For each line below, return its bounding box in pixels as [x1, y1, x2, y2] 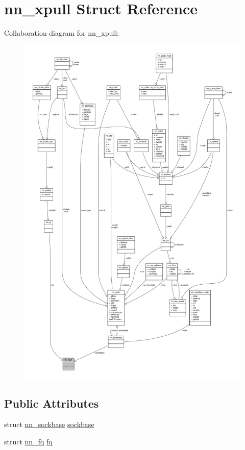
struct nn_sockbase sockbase [4, 419, 94, 430]
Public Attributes [4, 395, 99, 411]
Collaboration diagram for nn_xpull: [4, 28, 119, 38]
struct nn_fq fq [4, 436, 53, 446]
